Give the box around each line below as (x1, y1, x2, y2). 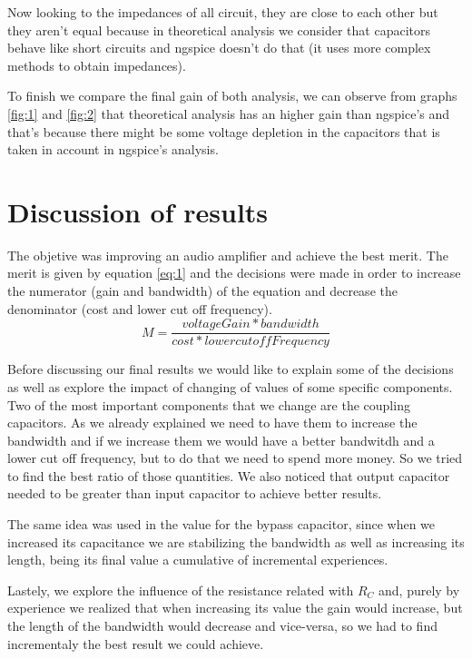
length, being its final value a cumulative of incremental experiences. (7, 550, 388, 569)
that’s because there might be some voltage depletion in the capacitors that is (7, 122, 440, 141)
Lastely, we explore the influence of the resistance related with (7, 580, 354, 599)
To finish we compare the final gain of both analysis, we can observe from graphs (7, 86, 457, 105)
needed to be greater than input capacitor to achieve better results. (7, 484, 382, 503)
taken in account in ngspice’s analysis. (7, 140, 219, 159)
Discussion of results (7, 192, 269, 230)
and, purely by (379, 580, 460, 599)
